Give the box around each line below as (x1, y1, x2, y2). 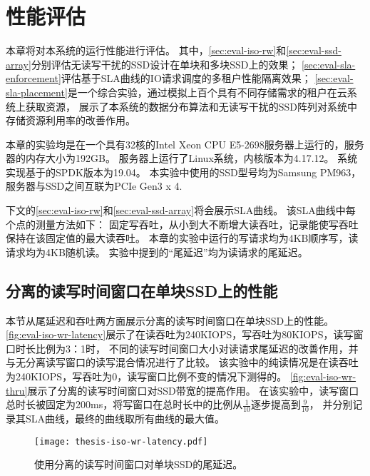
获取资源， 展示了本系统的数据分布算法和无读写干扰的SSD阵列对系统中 (25, 98, 357, 113)
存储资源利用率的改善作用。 (6, 113, 135, 128)
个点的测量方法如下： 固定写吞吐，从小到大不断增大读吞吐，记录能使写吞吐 (6, 216, 359, 231)
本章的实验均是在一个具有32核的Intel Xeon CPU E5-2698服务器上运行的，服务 (6, 136, 364, 151)
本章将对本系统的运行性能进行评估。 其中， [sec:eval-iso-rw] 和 (6, 43, 287, 58)
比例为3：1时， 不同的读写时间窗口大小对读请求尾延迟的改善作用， (35, 340, 349, 355)
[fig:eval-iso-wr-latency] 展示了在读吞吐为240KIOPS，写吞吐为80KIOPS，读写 (6, 327, 354, 342)
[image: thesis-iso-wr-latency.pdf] (34, 436, 208, 447)
